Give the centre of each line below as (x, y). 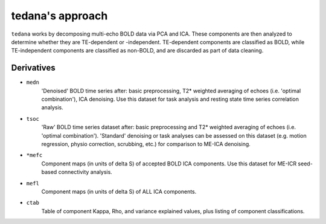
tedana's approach (59, 16)
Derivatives (33, 68)
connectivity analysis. (85, 172)
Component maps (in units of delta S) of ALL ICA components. (119, 191)
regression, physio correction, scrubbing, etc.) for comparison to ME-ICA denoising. (146, 144)
